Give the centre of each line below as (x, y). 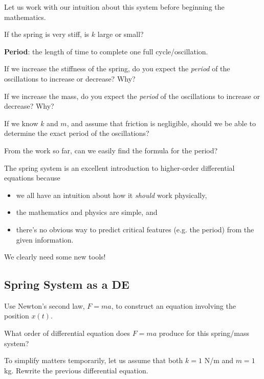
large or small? (120, 34)
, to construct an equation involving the (173, 305)
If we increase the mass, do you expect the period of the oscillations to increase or (132, 96)
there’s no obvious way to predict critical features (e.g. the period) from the (135, 229)
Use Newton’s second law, (45, 305)
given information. (45, 239)
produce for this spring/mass (204, 333)
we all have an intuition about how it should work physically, (112, 195)
